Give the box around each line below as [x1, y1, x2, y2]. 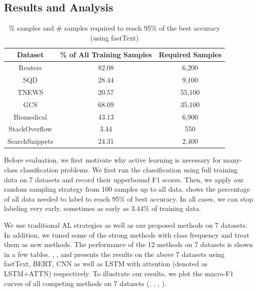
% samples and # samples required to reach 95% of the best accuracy [9, 23, 220, 33]
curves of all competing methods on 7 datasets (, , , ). [4, 278, 167, 288]
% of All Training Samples [60, 49, 152, 60]
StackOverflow [8, 124, 52, 134]
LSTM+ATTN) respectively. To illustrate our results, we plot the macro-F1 [4, 268, 234, 278]
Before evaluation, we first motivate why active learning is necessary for [4, 155, 221, 165]
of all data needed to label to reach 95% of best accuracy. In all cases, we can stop [4, 193, 253, 204]
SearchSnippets [7, 136, 53, 146]
